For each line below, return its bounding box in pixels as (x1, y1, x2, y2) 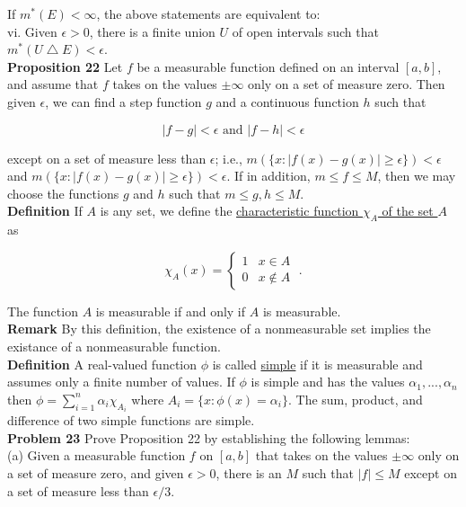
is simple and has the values (251, 372, 405, 391)
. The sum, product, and (287, 389, 423, 408)
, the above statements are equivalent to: (96, 4, 321, 22)
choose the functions (7, 183, 119, 202)
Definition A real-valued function (7, 354, 198, 373)
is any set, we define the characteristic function (100, 201, 359, 220)
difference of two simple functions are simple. (7, 411, 255, 430)
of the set (382, 201, 434, 220)
